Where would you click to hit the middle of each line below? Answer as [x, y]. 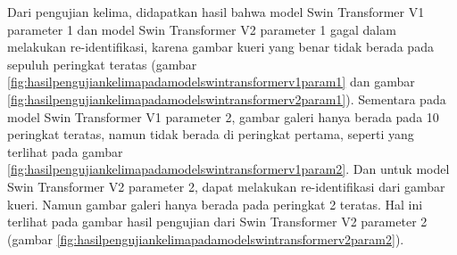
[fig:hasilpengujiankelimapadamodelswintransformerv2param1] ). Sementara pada [227, 99]
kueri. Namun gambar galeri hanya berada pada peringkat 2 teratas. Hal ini [215, 204]
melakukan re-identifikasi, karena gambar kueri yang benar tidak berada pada [220, 47]
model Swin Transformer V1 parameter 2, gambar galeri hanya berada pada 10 [223, 116]
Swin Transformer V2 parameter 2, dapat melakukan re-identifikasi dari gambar [226, 186]
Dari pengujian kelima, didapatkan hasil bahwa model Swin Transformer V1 [216, 12]
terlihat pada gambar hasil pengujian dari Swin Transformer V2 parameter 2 [217, 222]
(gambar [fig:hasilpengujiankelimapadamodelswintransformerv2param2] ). [206, 239]
